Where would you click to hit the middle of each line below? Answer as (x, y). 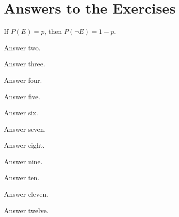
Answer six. (21, 113)
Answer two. (22, 47)
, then (53, 31)
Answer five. (22, 96)
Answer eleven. (26, 194)
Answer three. (24, 64)
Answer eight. (24, 145)
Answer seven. (25, 129)
